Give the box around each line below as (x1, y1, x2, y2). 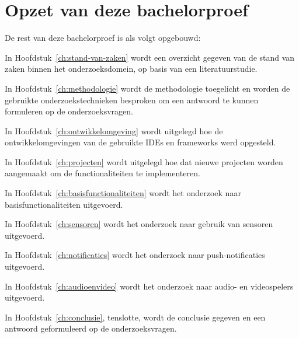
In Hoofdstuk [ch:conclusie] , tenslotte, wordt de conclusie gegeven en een (5, 311, 266, 323)
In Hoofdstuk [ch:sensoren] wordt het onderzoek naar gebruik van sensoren (5, 218, 273, 230)
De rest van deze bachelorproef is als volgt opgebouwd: (5, 32, 201, 44)
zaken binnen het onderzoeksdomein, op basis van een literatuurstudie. (5, 62, 258, 75)
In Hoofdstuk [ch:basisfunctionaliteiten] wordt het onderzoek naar (5, 187, 241, 199)
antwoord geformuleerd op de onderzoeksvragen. (5, 322, 177, 334)
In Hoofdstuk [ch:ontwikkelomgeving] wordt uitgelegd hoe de (5, 124, 223, 137)
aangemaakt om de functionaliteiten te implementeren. (5, 167, 200, 179)
